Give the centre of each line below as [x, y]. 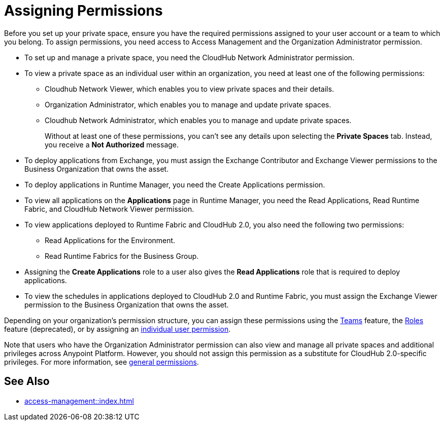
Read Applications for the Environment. [110, 240]
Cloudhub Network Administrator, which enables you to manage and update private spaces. [198, 120]
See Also [27, 381]
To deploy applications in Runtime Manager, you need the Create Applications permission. [175, 184]
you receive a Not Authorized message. [112, 144]
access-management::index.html [79, 401]
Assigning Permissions [83, 11]
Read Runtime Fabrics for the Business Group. [122, 256]
